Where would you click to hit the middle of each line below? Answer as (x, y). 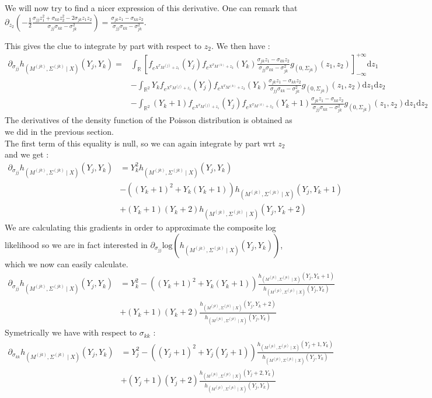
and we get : (27, 154)
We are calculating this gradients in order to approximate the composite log (140, 227)
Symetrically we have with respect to (71, 332)
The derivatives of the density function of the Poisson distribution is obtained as (149, 120)
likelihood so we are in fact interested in (76, 244)
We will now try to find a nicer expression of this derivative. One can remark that (151, 8)
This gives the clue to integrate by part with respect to (103, 45)
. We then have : (241, 45)
